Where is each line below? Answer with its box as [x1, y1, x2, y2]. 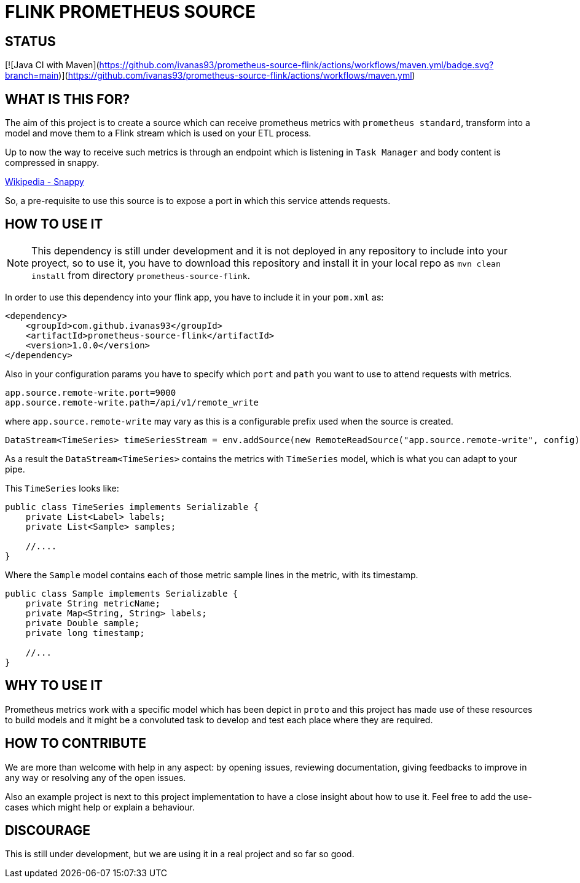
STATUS [5, 33, 56, 49]
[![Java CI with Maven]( [5, 60, 100, 71]
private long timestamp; [25, 627, 145, 638]
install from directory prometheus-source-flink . [31, 269, 251, 281]
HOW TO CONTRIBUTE [5, 736, 147, 752]
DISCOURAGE [5, 822, 91, 838]
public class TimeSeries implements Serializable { [5, 501, 259, 512]
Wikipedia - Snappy [5, 176, 84, 187]
